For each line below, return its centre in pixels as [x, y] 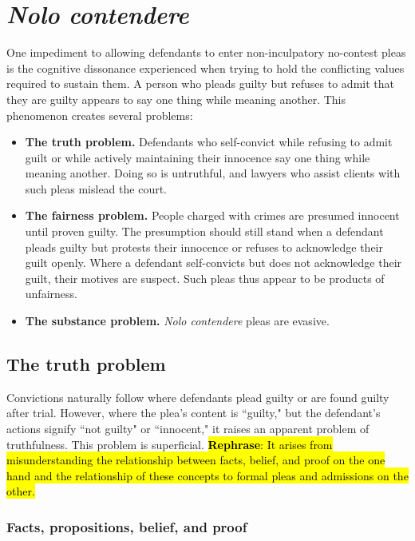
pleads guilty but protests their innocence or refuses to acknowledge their [204, 247]
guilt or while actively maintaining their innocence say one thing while [198, 157]
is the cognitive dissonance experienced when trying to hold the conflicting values [206, 68]
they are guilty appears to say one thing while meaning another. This [176, 99]
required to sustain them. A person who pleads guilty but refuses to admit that [200, 84]
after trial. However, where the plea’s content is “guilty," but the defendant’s [194, 413]
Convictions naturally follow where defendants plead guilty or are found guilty [198, 397]
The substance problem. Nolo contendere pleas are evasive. [177, 321]
